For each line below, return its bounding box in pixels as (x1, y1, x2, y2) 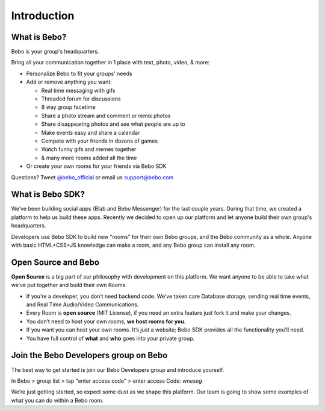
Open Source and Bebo (11, 257, 99, 267)
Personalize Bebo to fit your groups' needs (26, 70, 132, 77)
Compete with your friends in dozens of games (41, 137, 158, 144)
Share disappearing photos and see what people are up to (41, 120, 186, 128)
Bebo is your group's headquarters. (11, 48, 99, 55)
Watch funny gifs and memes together (41, 146, 137, 153)
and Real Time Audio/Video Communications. (26, 301, 139, 308)
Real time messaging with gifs (41, 87, 116, 94)
